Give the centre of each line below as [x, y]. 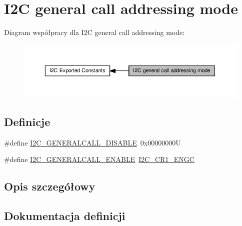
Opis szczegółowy [50, 186]
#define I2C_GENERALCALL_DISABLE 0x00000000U [92, 142]
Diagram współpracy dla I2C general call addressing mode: [94, 32]
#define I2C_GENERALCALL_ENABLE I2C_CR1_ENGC [99, 159]
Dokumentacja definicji [65, 216]
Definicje [27, 121]
